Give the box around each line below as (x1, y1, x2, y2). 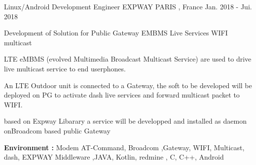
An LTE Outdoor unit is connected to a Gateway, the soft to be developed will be (4, 80, 252, 90)
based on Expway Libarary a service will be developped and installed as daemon (4, 116, 247, 126)
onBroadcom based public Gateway (4, 125, 110, 135)
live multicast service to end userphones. (4, 63, 126, 73)
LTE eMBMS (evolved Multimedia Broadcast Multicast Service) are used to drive (4, 54, 252, 64)
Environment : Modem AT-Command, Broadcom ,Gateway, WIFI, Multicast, (4, 142, 245, 152)
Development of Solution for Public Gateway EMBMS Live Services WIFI (4, 28, 228, 38)
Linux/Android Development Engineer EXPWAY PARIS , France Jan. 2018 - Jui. (4, 1, 252, 11)
